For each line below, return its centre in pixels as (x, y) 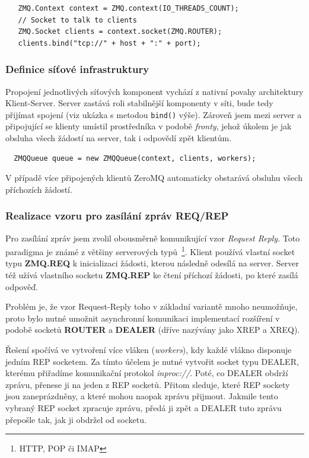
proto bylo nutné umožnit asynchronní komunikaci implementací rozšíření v (143, 318)
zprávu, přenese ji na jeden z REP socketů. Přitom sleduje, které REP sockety (148, 384)
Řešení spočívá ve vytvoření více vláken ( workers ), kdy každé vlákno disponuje (149, 350)
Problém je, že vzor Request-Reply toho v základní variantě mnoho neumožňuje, (152, 306)
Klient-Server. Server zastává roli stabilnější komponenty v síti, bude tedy (139, 103)
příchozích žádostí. (39, 189)
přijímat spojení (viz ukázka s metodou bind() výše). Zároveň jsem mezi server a (154, 114)
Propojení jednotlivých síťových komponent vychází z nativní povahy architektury (154, 91)
